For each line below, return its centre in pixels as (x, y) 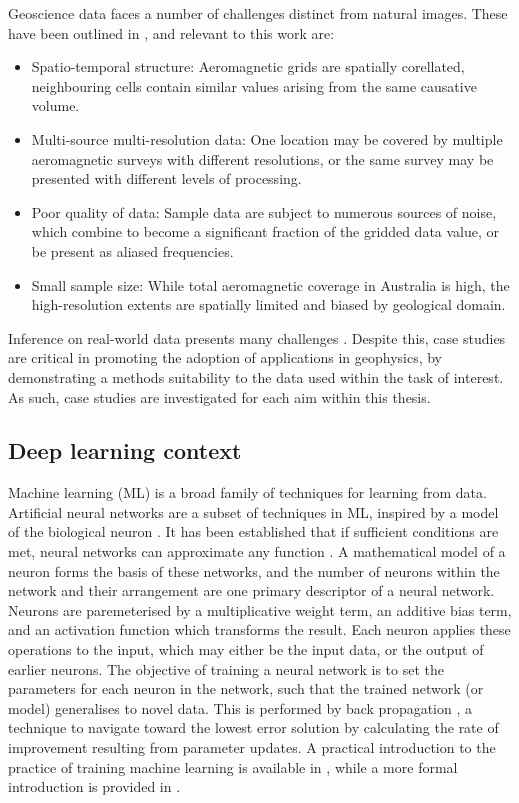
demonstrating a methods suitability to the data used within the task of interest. (256, 376)
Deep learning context (125, 450)
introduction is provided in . (94, 786)
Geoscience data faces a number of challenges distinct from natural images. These (258, 13)
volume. (55, 105)
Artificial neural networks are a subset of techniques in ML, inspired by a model (253, 511)
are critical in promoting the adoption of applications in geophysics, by (225, 357)
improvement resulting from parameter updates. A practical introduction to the (252, 747)
